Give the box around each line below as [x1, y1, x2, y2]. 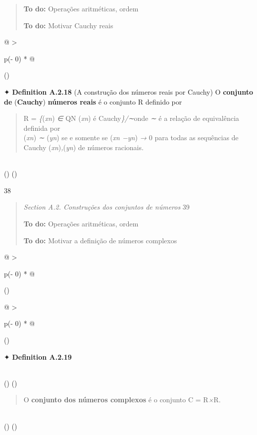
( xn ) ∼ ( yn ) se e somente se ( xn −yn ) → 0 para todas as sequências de [23, 132, 239, 143]
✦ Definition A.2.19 [4, 351, 72, 362]
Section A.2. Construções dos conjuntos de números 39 [23, 202, 190, 212]
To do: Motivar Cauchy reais [23, 20, 113, 30]
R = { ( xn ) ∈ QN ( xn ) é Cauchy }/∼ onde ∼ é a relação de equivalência [23, 113, 239, 123]
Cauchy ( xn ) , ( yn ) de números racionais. [23, 142, 144, 152]
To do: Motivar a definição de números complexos [23, 235, 177, 245]
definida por [23, 122, 60, 133]
